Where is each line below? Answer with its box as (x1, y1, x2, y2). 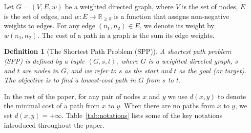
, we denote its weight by (140, 20, 214, 31)
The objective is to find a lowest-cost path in (4, 75, 136, 85)
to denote (217, 91, 246, 101)
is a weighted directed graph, (148, 55, 232, 66)
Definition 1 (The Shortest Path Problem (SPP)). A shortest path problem (4, 46, 231, 56)
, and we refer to (66, 65, 117, 75)
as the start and (124, 65, 172, 75)
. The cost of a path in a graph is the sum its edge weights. (37, 30, 215, 40)
